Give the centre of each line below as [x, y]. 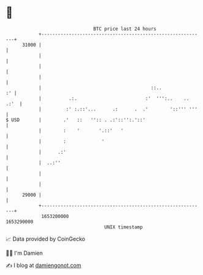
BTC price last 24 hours [125, 29]
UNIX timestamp [124, 227]
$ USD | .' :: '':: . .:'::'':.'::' [76, 120]
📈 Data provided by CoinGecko [46, 239]
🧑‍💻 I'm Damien [24, 253]
